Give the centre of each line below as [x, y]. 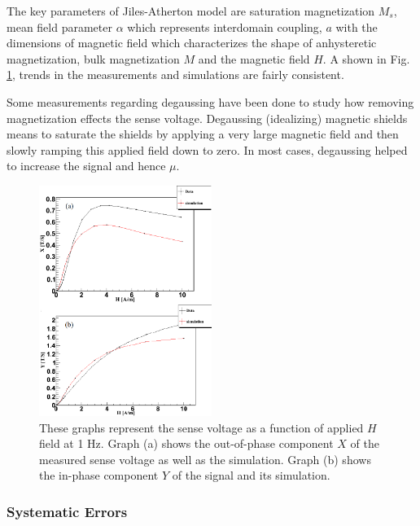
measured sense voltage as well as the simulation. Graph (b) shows [205, 459]
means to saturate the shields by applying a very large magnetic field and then [203, 134]
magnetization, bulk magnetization [93, 58]
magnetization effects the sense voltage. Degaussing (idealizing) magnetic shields [207, 118]
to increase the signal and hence [86, 166]
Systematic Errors [67, 511]
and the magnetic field [254, 58]
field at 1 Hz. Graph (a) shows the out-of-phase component [186, 443]
